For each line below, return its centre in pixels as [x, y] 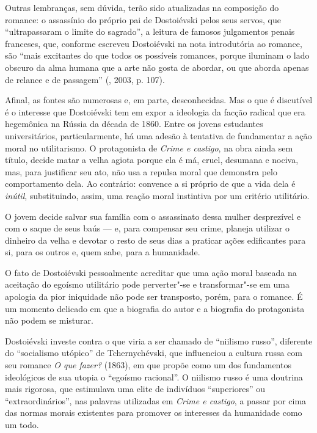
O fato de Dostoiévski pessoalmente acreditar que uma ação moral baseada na [151, 272]
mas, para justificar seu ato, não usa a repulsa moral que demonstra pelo [141, 171]
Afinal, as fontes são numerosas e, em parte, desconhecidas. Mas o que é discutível [159, 100]
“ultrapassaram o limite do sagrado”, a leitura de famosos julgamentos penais [150, 31]
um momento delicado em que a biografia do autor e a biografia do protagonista [155, 308]
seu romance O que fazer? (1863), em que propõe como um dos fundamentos [148, 365]
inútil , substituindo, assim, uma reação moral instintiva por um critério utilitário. [157, 195]
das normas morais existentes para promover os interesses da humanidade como [154, 413]
